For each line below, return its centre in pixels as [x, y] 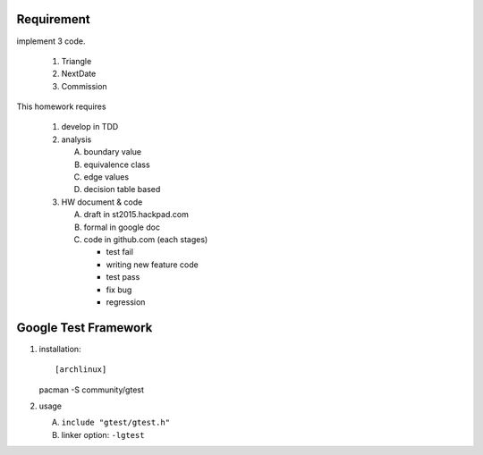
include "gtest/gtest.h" [115, 423]
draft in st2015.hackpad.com [136, 215]
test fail [120, 252]
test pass [123, 277]
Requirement [54, 19]
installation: [60, 349]
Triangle [76, 61]
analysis [76, 139]
